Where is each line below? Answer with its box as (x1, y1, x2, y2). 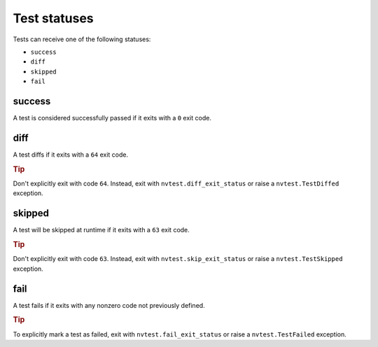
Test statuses (13, 10, 94, 26)
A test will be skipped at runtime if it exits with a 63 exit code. (13, 226, 190, 234)
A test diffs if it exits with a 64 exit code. (13, 150, 129, 159)
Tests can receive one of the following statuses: (13, 35, 151, 43)
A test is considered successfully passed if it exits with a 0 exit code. (13, 114, 211, 122)
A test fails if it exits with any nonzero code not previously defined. (13, 301, 206, 309)
